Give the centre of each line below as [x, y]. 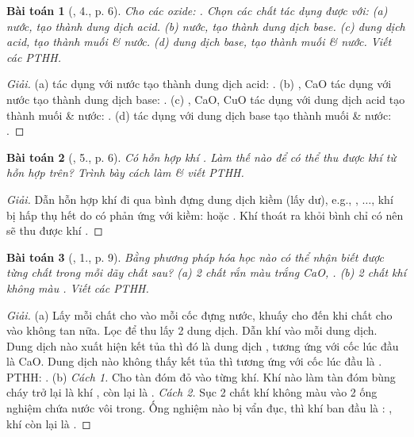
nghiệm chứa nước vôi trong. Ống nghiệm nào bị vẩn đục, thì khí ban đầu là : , [199, 408]
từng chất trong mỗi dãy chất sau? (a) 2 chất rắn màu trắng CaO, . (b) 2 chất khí [207, 272]
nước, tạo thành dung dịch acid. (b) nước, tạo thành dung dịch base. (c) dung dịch [206, 26]
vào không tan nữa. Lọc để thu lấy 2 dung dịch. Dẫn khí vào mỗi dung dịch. [192, 330]
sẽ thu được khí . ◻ [55, 230]
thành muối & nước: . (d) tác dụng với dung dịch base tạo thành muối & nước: [199, 115]
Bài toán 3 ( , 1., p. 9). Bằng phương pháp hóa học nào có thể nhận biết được [195, 257]
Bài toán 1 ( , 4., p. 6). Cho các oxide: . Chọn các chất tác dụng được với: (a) [197, 10]
